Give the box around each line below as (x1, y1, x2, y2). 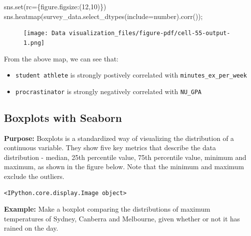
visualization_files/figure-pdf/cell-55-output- (69, 30, 230, 37)
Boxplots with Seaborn (4, 110, 122, 125)
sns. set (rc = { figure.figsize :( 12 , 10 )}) (4, 1, 106, 11)
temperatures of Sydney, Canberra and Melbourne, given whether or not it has (4, 213, 240, 223)
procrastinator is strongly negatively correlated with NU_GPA (15, 86, 202, 96)
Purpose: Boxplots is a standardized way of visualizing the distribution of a (4, 133, 234, 143)
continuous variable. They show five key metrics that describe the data (4, 142, 216, 153)
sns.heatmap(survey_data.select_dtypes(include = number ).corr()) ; (4, 11, 203, 21)
